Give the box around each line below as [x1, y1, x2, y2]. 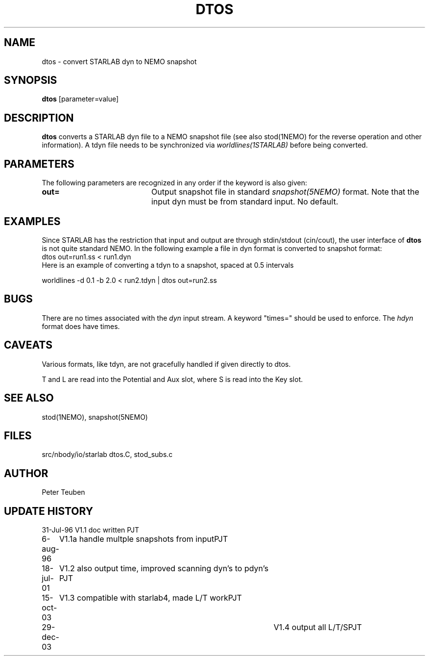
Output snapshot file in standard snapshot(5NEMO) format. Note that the [151, 187, 420, 197]
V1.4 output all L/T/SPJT [273, 622, 362, 633]
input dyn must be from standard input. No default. [151, 197, 338, 207]
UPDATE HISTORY [4, 505, 94, 517]
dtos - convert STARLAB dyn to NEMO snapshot [42, 57, 197, 66]
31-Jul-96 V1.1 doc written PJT [42, 526, 139, 534]
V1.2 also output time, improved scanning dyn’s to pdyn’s [59, 563, 269, 574]
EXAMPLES [4, 215, 61, 228]
